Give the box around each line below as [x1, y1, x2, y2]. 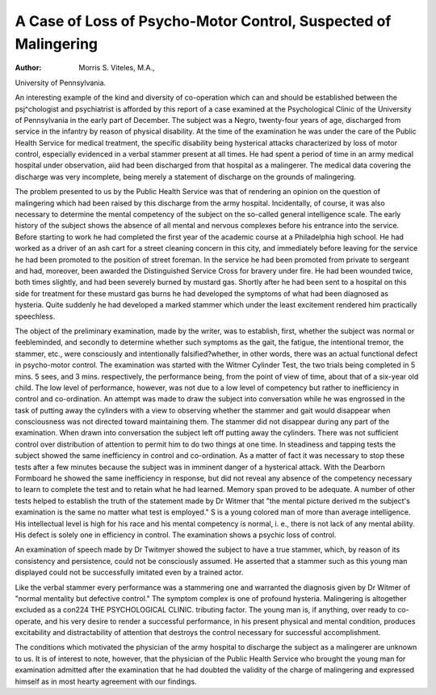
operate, [15, 616, 44, 626]
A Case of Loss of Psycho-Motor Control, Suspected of [15, 12, 392, 30]
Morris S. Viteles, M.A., [78, 63, 155, 73]
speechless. [15, 311, 56, 321]
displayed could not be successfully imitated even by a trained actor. [15, 567, 244, 578]
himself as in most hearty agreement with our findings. [15, 676, 197, 686]
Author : [15, 63, 42, 73]
